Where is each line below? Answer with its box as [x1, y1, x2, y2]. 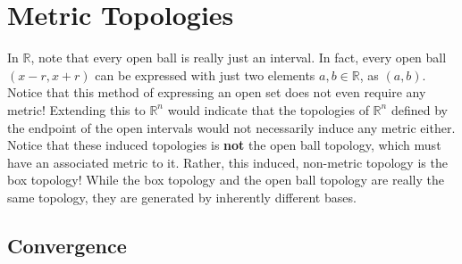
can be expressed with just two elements [95, 65, 315, 84]
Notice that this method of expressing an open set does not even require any [7, 83, 426, 102]
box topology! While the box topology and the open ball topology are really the [7, 170, 444, 189]
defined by [391, 100, 448, 119]
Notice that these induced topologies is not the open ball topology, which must [7, 136, 441, 154]
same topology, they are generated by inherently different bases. [7, 187, 357, 206]
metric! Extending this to [7, 100, 146, 119]
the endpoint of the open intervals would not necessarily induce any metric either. [7, 118, 456, 136]
